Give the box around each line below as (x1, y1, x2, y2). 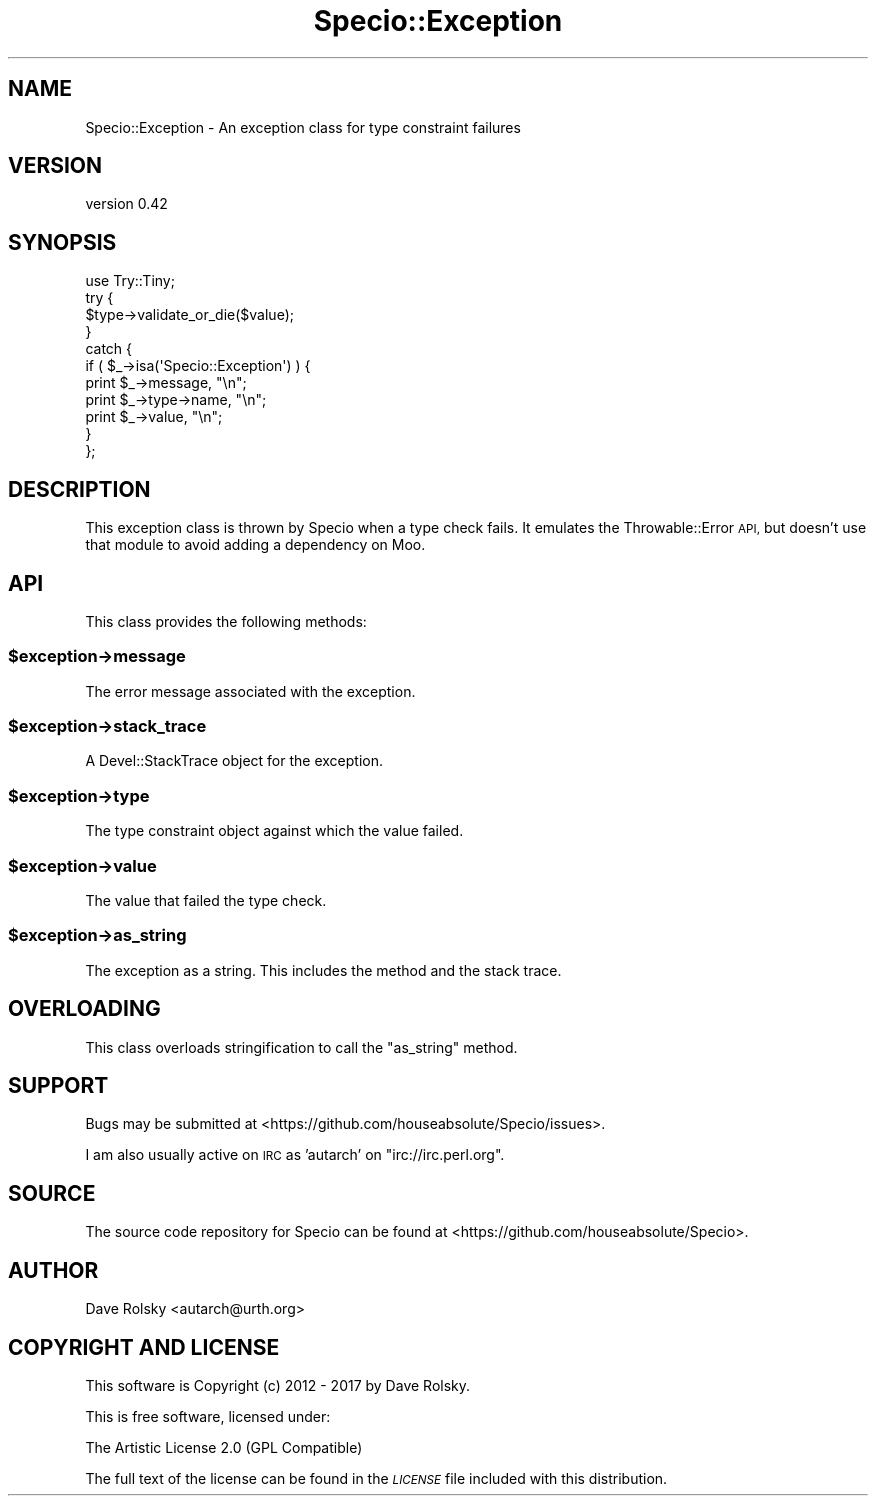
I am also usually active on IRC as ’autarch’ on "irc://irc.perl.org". (85, 1146, 505, 1164)
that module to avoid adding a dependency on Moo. (85, 536, 426, 554)
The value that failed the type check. (85, 891, 327, 909)
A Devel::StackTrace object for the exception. (85, 752, 383, 770)
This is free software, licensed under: (85, 1407, 331, 1425)
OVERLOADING (8, 996, 161, 1022)
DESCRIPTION (8, 476, 151, 502)
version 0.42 (85, 195, 168, 213)
